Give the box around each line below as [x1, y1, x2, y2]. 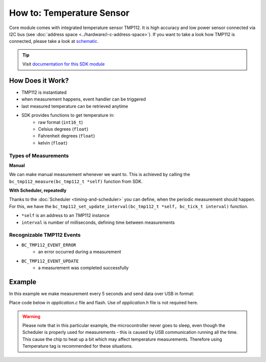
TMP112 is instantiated [21, 89, 67, 96]
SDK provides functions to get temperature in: [21, 112, 115, 118]
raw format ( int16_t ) [38, 119, 83, 125]
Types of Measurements [9, 152, 69, 159]
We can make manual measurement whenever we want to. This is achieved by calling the [9, 172, 191, 178]
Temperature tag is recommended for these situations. [22, 343, 133, 349]
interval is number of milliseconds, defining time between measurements [21, 219, 175, 225]
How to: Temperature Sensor [9, 7, 130, 18]
